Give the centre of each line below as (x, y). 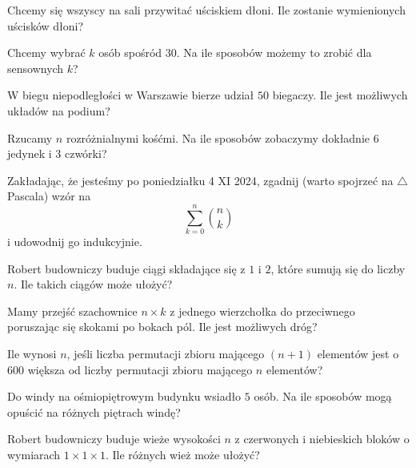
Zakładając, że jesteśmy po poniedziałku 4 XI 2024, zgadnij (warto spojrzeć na (200, 180)
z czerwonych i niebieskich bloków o (322, 439)
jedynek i (30, 153)
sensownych (36, 68)
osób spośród (130, 52)
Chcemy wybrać (46, 52)
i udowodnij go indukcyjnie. (75, 242)
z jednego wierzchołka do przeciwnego (262, 311)
